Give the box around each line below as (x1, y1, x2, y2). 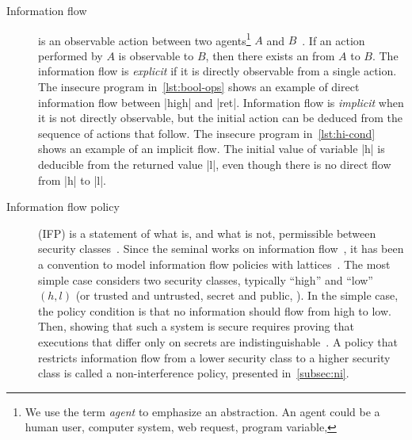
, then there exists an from (205, 47, 335, 63)
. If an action (302, 32, 365, 48)
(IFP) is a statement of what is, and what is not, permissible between (38, 224, 376, 241)
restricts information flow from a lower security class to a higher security (38, 349, 391, 365)
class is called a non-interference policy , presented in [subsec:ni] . (38, 365, 349, 381)
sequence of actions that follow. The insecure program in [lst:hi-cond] (38, 124, 376, 141)
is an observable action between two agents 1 (38, 29, 251, 48)
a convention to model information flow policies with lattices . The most (38, 255, 391, 272)
